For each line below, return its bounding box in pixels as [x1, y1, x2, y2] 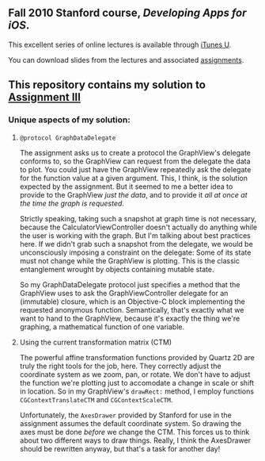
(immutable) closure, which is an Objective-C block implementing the [19, 297, 245, 306]
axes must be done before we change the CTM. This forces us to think [19, 427, 250, 436]
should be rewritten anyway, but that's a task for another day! [19, 444, 221, 453]
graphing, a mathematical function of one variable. [19, 321, 185, 332]
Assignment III [8, 90, 81, 104]
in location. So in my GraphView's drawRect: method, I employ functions [19, 386, 255, 396]
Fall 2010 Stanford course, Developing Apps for [8, 6, 247, 20]
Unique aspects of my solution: [8, 114, 131, 125]
